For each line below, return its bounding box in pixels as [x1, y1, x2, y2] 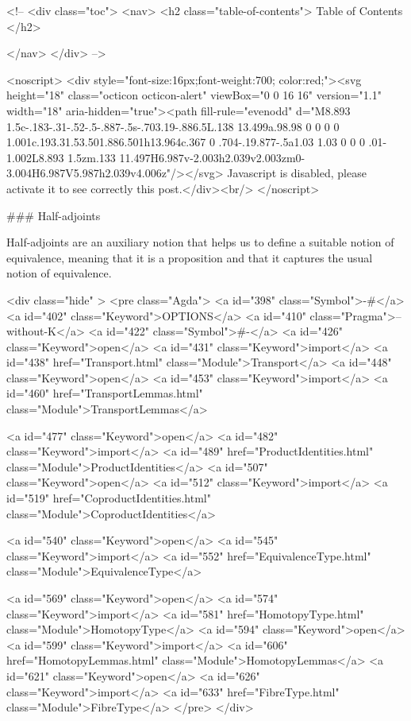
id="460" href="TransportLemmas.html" [6, 385, 203, 401]
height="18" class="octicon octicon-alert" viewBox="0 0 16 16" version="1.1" [6, 87, 382, 103]
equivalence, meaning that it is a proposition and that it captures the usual [6, 249, 373, 266]
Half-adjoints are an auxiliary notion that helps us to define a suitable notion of [6, 234, 394, 250]
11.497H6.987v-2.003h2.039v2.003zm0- [119, 149, 305, 165]
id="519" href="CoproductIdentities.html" [6, 490, 211, 506]
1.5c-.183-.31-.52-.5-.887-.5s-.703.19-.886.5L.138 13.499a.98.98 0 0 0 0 [6, 118, 340, 134]
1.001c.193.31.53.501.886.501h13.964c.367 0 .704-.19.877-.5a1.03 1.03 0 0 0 [6, 134, 365, 150]
